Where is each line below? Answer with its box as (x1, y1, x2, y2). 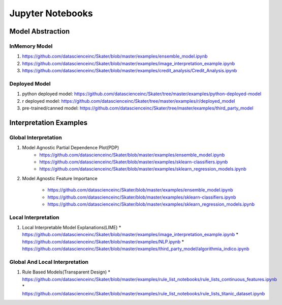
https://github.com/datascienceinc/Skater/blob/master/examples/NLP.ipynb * (22, 238, 184, 244)
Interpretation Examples (9, 118, 88, 127)
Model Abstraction (9, 27, 70, 36)
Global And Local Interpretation (9, 258, 89, 265)
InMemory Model (9, 42, 53, 49)
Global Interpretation (9, 134, 62, 141)
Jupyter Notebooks (9, 8, 93, 19)
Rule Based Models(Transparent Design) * (22, 269, 111, 275)
